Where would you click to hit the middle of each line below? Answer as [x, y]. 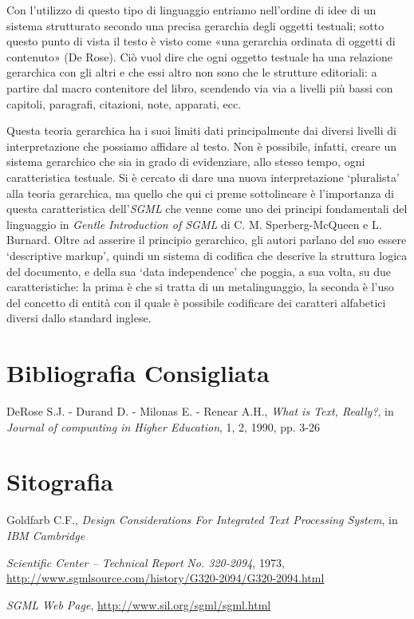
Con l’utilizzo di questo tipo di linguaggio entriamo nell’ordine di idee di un [191, 10]
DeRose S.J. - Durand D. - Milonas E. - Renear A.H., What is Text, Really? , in [200, 411]
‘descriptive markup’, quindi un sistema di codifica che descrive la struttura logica [207, 255]
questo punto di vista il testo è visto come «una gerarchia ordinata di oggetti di [201, 41]
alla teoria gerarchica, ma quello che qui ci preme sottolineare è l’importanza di [201, 193]
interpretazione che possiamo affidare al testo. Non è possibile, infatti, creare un [202, 146]
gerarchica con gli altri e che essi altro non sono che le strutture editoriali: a [192, 72]
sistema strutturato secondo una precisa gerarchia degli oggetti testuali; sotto [195, 25]
